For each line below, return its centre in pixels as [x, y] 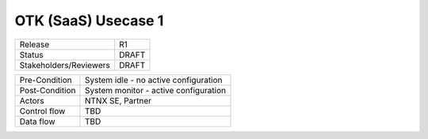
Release [34, 44]
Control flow [42, 111]
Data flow [37, 121]
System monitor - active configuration [155, 90]
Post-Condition [48, 90]
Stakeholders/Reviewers [65, 65]
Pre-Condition [46, 80]
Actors [32, 100]
